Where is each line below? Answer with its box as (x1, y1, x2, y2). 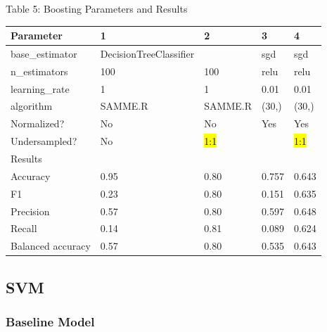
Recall (11, 221, 37, 236)
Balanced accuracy (11, 238, 91, 253)
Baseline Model (6, 313, 95, 331)
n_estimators (11, 63, 68, 78)
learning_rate (11, 81, 70, 96)
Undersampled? (11, 134, 77, 148)
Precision (11, 203, 50, 218)
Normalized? (11, 116, 65, 131)
